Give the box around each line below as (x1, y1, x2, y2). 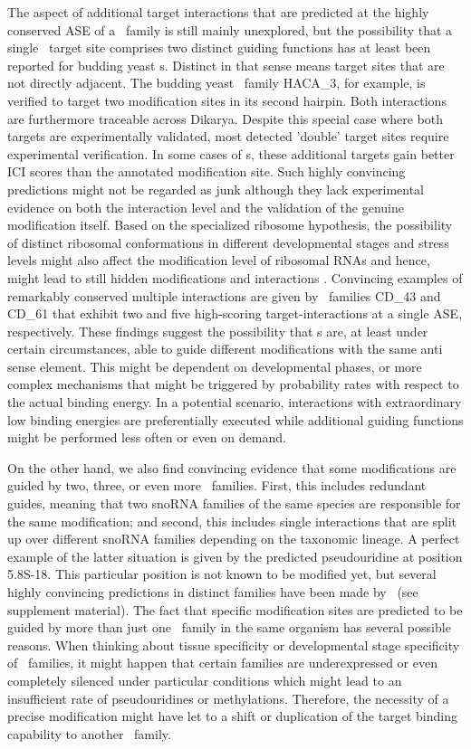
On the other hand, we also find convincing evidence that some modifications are (7, 458, 457, 477)
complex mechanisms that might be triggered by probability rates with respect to (7, 374, 459, 393)
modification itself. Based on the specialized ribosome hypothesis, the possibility (7, 215, 453, 234)
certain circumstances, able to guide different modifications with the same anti (7, 339, 443, 358)
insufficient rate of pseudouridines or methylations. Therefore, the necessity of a (7, 688, 449, 707)
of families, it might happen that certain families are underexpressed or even (7, 653, 437, 672)
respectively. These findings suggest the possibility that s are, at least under (7, 321, 428, 340)
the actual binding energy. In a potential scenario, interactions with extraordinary (7, 393, 462, 412)
